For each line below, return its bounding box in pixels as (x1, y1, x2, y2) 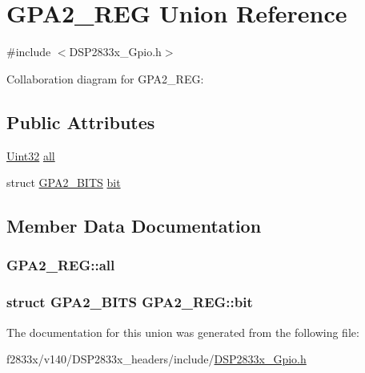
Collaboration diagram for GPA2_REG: (6, 70, 204, 87)
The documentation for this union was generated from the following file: (6, 323, 359, 340)
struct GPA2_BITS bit (6, 174, 121, 191)
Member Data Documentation (6, 213, 262, 238)
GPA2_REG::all (6, 255, 115, 275)
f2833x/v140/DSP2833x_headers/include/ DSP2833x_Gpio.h (6, 351, 307, 367)
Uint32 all (6, 147, 55, 164)
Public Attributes (6, 109, 155, 134)
